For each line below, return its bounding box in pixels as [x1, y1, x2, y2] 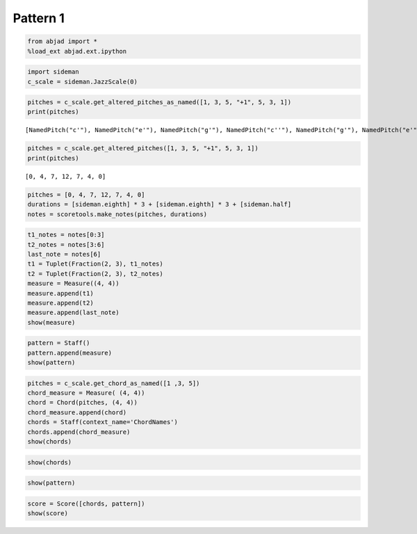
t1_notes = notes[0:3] [27, 231, 105, 239]
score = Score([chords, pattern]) [27, 499, 145, 508]
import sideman [27, 68, 79, 76]
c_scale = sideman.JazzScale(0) [27, 77, 138, 86]
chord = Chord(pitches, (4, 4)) [27, 398, 138, 407]
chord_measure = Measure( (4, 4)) [27, 389, 145, 396]
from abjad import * [27, 38, 97, 45]
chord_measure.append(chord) [27, 408, 127, 416]
